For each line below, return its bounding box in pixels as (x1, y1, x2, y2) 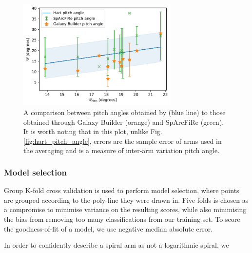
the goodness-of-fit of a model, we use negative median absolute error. (4, 223, 213, 234)
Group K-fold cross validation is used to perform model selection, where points (4, 185, 239, 195)
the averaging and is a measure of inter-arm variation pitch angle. (23, 145, 220, 156)
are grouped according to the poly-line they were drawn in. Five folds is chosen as (4, 195, 249, 205)
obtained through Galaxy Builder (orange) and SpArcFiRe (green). (23, 117, 224, 127)
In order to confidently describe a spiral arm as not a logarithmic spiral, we (4, 240, 229, 250)
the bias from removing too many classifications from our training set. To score (4, 214, 240, 224)
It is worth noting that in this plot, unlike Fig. (23, 126, 162, 136)
